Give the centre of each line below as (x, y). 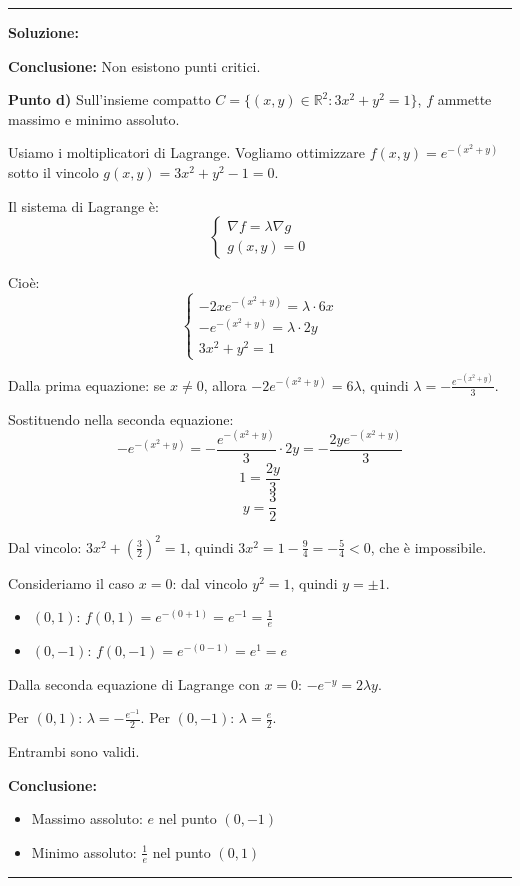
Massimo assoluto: (87, 818)
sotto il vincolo (53, 171)
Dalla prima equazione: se (87, 384)
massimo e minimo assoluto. (94, 118)
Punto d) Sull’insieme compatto (109, 99)
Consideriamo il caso (71, 582)
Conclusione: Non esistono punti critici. (134, 65)
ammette (464, 99)
